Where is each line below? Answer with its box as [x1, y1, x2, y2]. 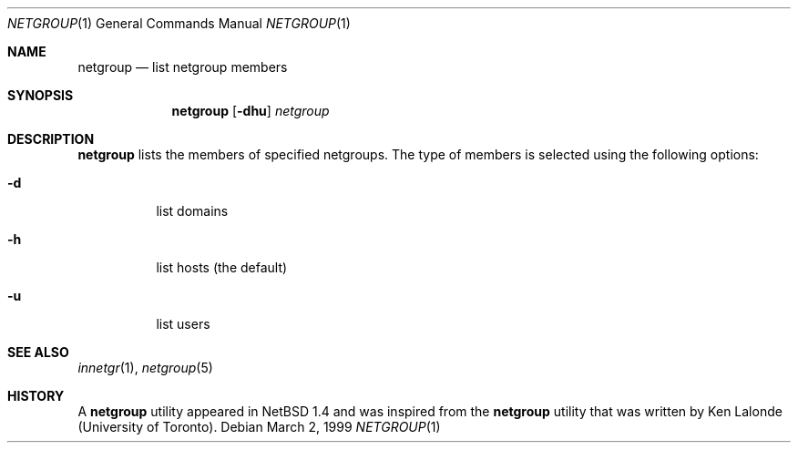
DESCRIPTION [7, 131, 95, 147]
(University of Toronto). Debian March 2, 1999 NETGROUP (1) [77, 419, 441, 435]
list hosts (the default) [156, 260, 288, 275]
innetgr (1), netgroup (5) [77, 360, 213, 375]
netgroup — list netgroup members [77, 59, 288, 75]
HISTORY [7, 388, 65, 404]
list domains [156, 203, 229, 219]
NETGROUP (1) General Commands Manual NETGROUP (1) [7, 15, 351, 31]
